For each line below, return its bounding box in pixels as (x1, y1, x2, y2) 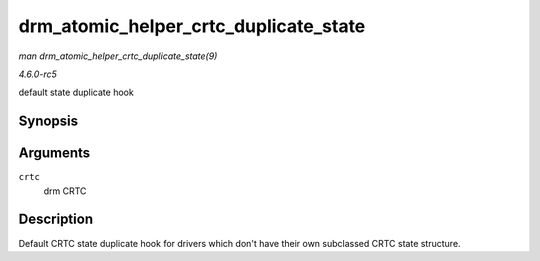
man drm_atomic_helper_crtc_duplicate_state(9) (18, 50, 218, 62)
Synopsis (18, 113, 79, 130)
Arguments (18, 145, 91, 162)
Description (18, 211, 94, 228)
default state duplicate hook (18, 86, 134, 99)
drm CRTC (43, 185, 87, 197)
